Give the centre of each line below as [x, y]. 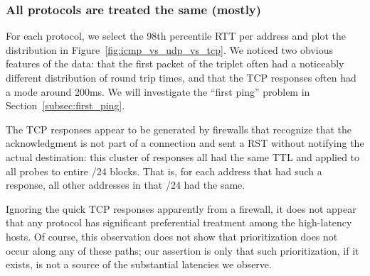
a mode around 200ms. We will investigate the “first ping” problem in [158, 91]
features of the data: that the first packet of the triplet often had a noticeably [175, 64]
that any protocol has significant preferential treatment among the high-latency [179, 222]
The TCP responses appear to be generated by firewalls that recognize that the [179, 129]
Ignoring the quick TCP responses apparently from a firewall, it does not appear [181, 208]
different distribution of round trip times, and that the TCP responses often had [181, 77]
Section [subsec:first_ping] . [65, 105]
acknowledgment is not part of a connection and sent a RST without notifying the [185, 143]
